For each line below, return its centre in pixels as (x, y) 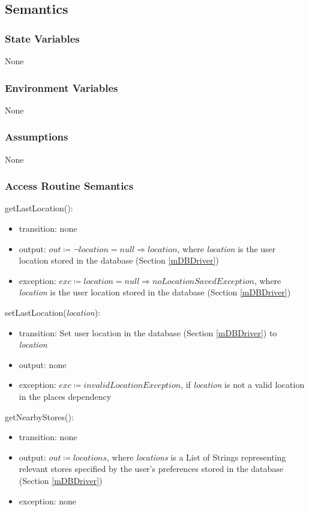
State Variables (42, 38)
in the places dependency (65, 396)
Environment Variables (61, 87)
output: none (43, 364)
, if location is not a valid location (243, 385)
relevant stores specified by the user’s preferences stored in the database (151, 469)
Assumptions (37, 137)
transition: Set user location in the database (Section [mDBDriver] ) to (148, 332)
